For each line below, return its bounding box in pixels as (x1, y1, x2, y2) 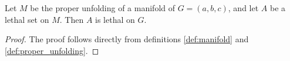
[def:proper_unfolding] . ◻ (5, 44, 99, 56)
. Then (59, 13, 84, 25)
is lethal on (95, 13, 135, 25)
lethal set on (5, 13, 49, 25)
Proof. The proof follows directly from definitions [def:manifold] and (5, 33, 249, 45)
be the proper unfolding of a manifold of (30, 2, 176, 13)
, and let (228, 2, 259, 13)
